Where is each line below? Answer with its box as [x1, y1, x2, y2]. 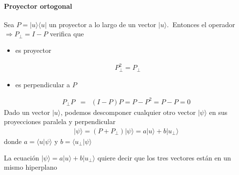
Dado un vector [4, 107, 50, 117]
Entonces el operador [172, 19, 235, 29]
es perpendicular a [15, 79, 70, 89]
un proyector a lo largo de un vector [49, 19, 156, 29]
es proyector [15, 45, 51, 55]
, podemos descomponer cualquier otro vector [60, 107, 196, 117]
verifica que [50, 29, 84, 39]
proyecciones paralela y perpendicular [4, 116, 116, 127]
